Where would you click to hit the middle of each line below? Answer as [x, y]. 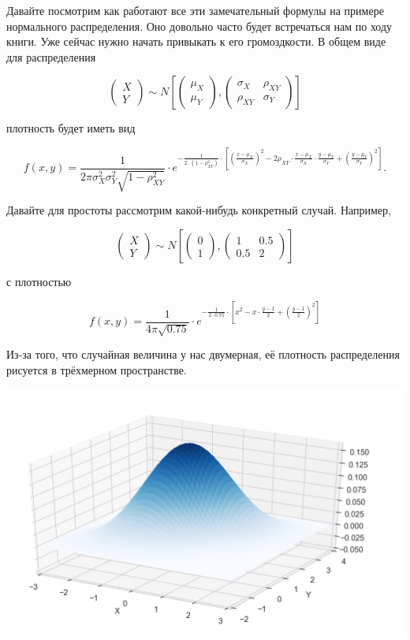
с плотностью [39, 282]
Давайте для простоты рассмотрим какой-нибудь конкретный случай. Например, [199, 210]
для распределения [51, 56]
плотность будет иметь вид [71, 128]
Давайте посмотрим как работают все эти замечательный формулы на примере [195, 10]
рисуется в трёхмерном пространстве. [97, 369]
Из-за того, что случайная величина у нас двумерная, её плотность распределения [203, 354]
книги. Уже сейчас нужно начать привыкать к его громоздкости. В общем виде [196, 41]
